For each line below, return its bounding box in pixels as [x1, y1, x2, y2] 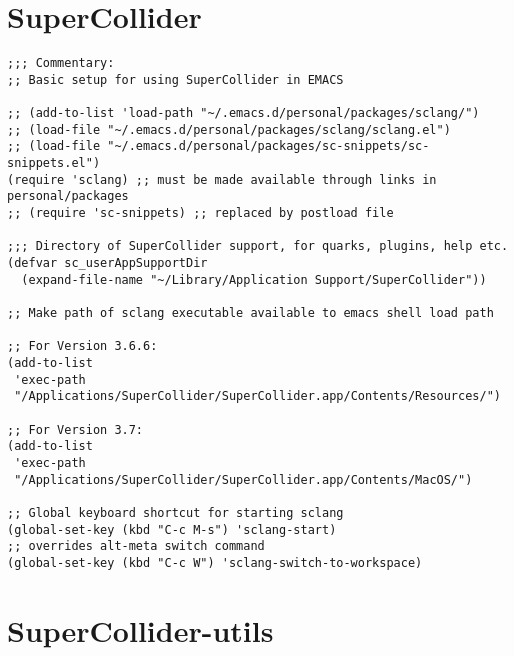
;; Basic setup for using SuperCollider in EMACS [7, 72, 344, 87]
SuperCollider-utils [7, 609, 274, 650]
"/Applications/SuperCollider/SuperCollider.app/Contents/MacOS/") [14, 472, 473, 487]
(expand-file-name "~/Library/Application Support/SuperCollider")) [21, 272, 487, 287]
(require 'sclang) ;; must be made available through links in [7, 172, 437, 187]
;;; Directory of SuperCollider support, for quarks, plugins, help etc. [7, 239, 509, 254]
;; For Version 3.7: [7, 422, 144, 437]
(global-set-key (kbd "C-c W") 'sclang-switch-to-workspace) [7, 555, 423, 570]
